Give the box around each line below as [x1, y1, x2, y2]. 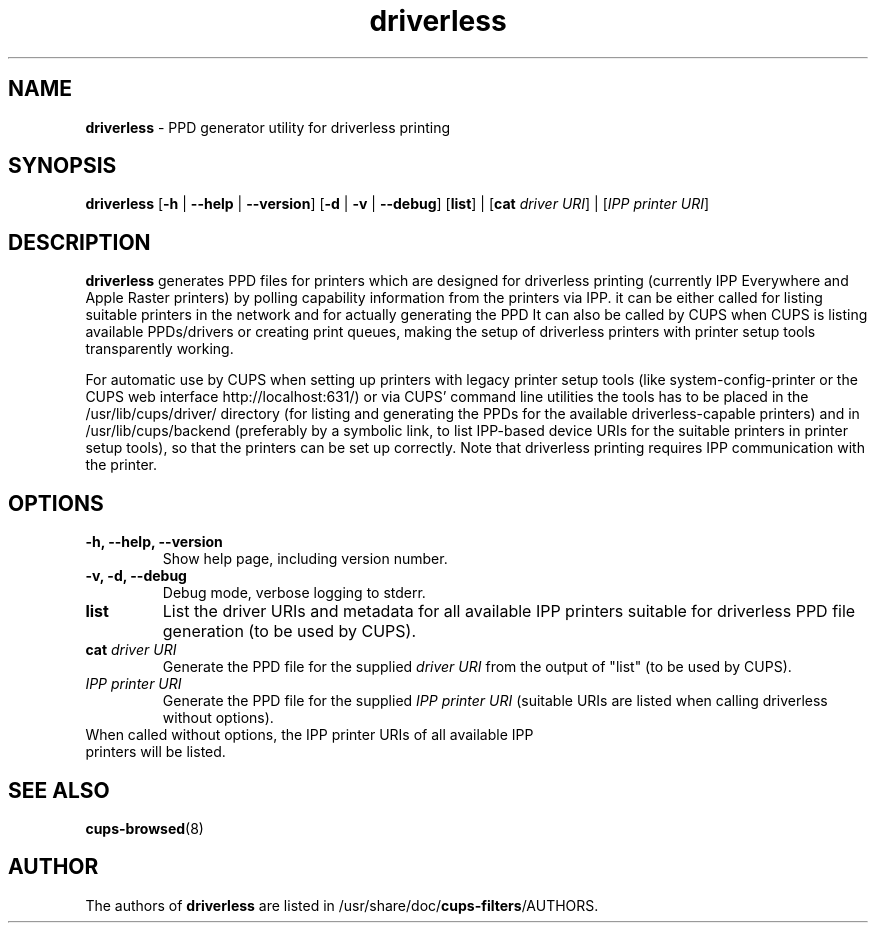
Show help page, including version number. [162, 550, 448, 568]
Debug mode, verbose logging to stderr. [162, 584, 426, 602]
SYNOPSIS [8, 153, 117, 179]
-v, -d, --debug [85, 567, 187, 585]
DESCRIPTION [8, 229, 151, 255]
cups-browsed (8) [85, 819, 204, 837]
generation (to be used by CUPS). [162, 621, 417, 642]
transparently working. [85, 340, 234, 358]
